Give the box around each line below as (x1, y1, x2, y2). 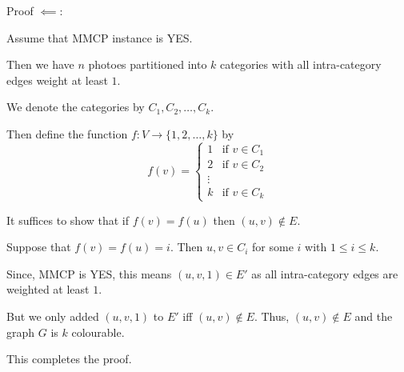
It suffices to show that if (6, 211, 130, 228)
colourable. (71, 323, 125, 340)
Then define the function (6, 125, 128, 142)
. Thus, (254, 307, 290, 324)
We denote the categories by (6, 98, 145, 115)
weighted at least (6, 281, 90, 298)
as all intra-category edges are (251, 265, 398, 282)
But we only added (6, 307, 99, 324)
